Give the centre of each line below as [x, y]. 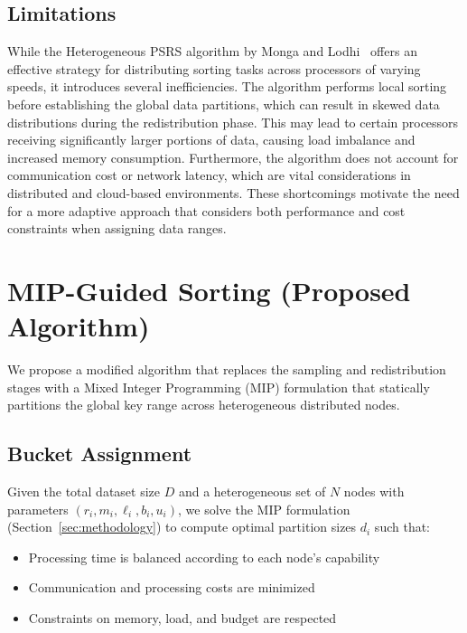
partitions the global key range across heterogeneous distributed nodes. [204, 405]
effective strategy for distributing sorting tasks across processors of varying [214, 68]
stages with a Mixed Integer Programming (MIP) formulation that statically [219, 387]
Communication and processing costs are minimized [172, 587]
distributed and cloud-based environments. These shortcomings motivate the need [233, 192]
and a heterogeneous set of [252, 491]
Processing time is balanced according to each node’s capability [204, 557]
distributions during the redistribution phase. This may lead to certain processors [233, 122]
